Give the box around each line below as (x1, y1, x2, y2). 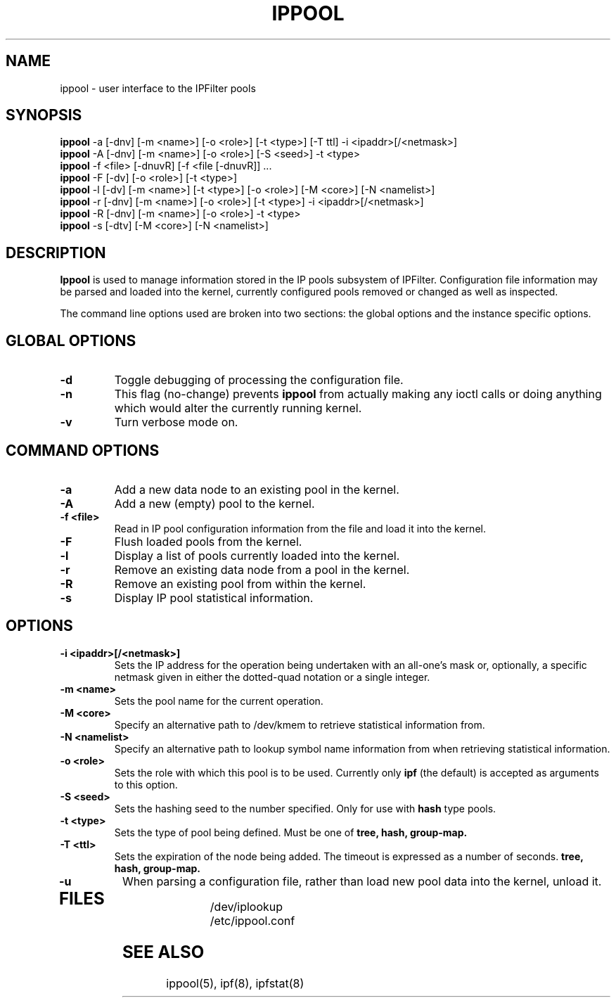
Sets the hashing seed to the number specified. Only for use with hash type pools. (114, 802, 496, 814)
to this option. (114, 778, 178, 791)
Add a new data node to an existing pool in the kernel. (114, 482, 399, 497)
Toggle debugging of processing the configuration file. (114, 373, 404, 388)
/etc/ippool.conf (210, 913, 295, 928)
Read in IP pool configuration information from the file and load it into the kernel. (114, 522, 486, 535)
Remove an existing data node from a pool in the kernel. (114, 562, 410, 577)
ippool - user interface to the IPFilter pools (60, 82, 256, 94)
